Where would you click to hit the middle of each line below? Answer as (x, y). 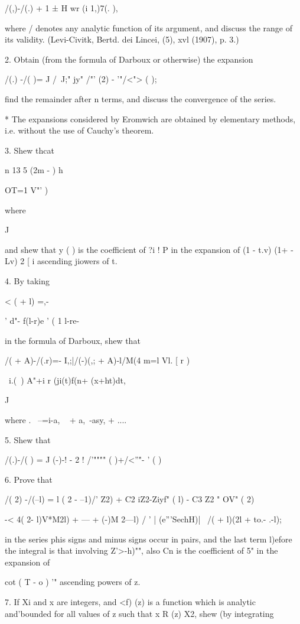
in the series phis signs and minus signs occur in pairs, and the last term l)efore (149, 539)
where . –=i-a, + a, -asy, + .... (66, 420)
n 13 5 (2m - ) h (34, 170)
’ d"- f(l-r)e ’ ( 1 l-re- (42, 321)
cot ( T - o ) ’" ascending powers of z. (73, 582)
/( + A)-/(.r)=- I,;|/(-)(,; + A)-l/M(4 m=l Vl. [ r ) (97, 360)
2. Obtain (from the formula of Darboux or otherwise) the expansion (129, 59)
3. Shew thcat (30, 150)
